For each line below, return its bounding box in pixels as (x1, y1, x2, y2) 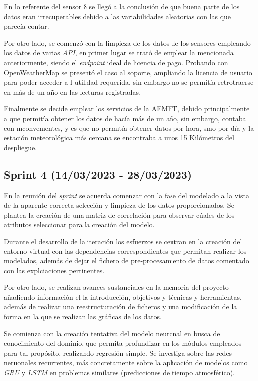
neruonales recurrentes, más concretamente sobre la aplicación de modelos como (4, 357, 248, 368)
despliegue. (4, 142, 37, 152)
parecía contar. (4, 21, 49, 31)
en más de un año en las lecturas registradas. (4, 86, 141, 97)
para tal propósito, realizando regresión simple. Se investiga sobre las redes (4, 347, 232, 358)
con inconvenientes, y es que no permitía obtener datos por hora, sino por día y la (4, 123, 254, 133)
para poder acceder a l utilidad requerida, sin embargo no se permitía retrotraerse (4, 77, 254, 87)
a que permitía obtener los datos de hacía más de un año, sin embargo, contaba (4, 113, 246, 123)
